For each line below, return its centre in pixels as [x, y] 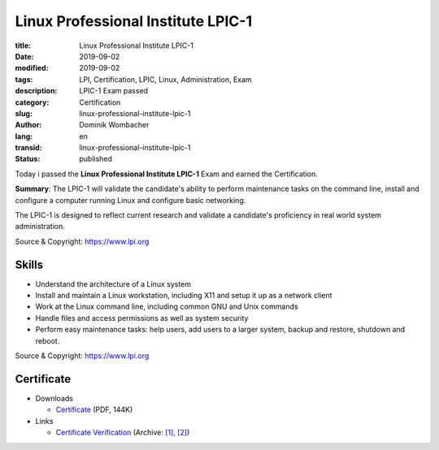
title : [23, 45]
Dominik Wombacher [114, 125]
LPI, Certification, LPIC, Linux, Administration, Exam [165, 79]
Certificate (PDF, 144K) [94, 409]
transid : [28, 148]
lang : [24, 136]
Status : [28, 159]
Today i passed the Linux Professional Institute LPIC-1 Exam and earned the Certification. [167, 174]
